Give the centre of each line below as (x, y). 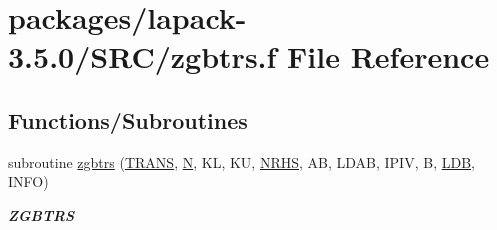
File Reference (388, 56)
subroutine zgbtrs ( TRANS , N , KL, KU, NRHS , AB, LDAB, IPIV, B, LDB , (241, 161)
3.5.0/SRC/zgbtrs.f (142, 56)
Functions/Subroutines (128, 119)
